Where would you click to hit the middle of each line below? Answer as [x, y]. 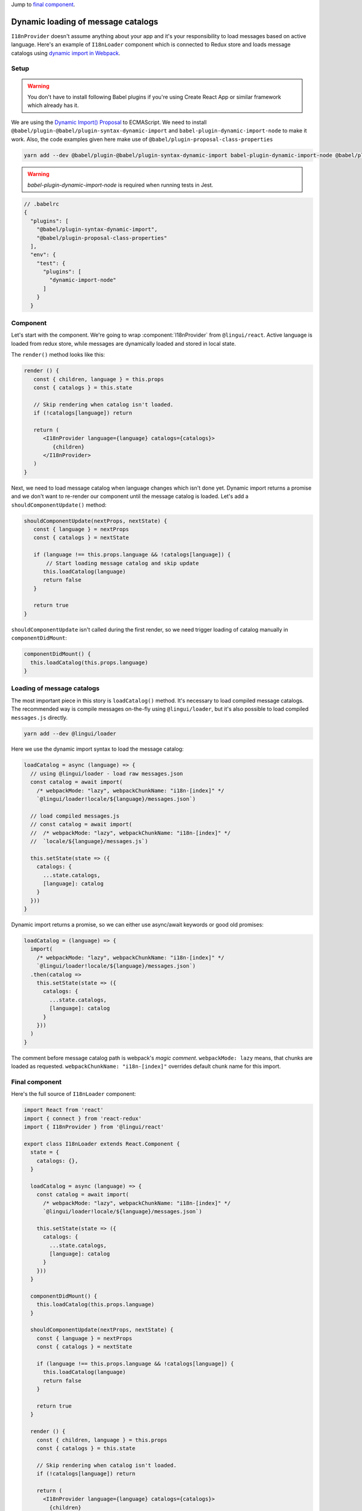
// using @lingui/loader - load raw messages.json [107, 773]
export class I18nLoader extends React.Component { [102, 1144]
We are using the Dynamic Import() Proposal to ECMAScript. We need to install [109, 122]
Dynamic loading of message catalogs [85, 21]
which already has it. [53, 105]
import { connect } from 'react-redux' [83, 1118]
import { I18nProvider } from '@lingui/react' [94, 1127]
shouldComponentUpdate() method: [59, 505]
